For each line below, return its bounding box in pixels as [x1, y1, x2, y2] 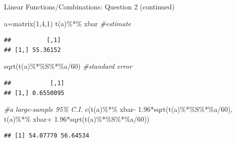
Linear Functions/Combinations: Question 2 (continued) [4, 1, 175, 11]
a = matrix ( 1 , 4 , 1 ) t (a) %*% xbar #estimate [4, 18, 131, 28]
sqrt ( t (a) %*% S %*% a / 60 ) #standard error [4, 61, 132, 71]
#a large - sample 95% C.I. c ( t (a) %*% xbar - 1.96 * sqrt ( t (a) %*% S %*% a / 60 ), [4, 104, 233, 114]
